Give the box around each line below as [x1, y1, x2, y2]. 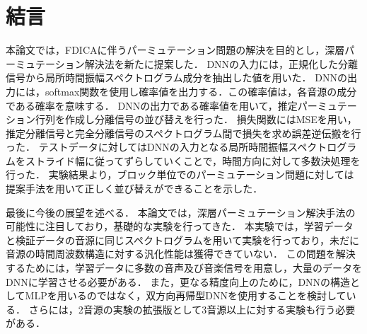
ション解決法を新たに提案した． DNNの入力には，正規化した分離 [54, 56, 359, 71]
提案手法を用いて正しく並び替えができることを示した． [6, 181, 263, 196]
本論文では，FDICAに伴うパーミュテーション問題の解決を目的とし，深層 [6, 42, 345, 57]
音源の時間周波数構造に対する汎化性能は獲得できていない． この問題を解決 [6, 246, 356, 261]
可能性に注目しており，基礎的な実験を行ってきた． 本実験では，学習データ [6, 219, 354, 234]
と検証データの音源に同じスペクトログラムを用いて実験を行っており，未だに [6, 232, 360, 247]
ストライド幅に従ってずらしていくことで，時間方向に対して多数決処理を [25, 153, 361, 168]
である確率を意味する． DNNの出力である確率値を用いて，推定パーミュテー [6, 98, 357, 113]
